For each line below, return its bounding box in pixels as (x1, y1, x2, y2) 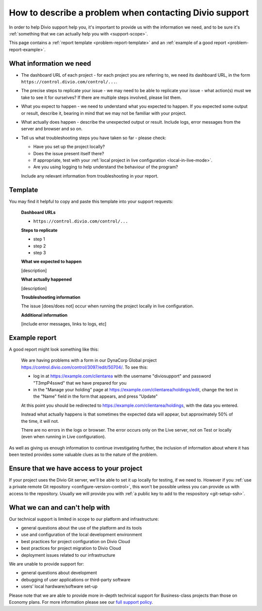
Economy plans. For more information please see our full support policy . (9, 599, 153, 605)
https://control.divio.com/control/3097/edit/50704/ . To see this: (21, 364, 148, 370)
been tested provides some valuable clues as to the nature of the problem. (9, 451, 158, 458)
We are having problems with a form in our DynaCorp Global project (21, 357, 157, 363)
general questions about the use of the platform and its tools (21, 525, 142, 531)
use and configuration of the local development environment (21, 531, 143, 538)
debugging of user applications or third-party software (21, 577, 131, 582)
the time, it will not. (21, 418, 59, 424)
